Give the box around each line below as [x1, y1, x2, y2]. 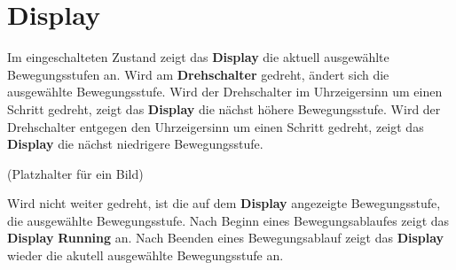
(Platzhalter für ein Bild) [7, 164, 144, 182]
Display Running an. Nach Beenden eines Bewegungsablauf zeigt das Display [7, 228, 444, 247]
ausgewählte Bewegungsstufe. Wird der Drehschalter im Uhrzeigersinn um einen [7, 82, 443, 101]
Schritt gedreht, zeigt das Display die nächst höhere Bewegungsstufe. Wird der [7, 99, 441, 118]
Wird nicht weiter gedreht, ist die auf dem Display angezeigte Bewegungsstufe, [7, 194, 441, 212]
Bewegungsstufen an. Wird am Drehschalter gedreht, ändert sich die [7, 65, 389, 83]
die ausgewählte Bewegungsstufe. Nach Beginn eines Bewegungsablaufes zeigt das [7, 211, 450, 229]
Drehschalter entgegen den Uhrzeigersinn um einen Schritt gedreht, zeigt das [7, 117, 424, 135]
